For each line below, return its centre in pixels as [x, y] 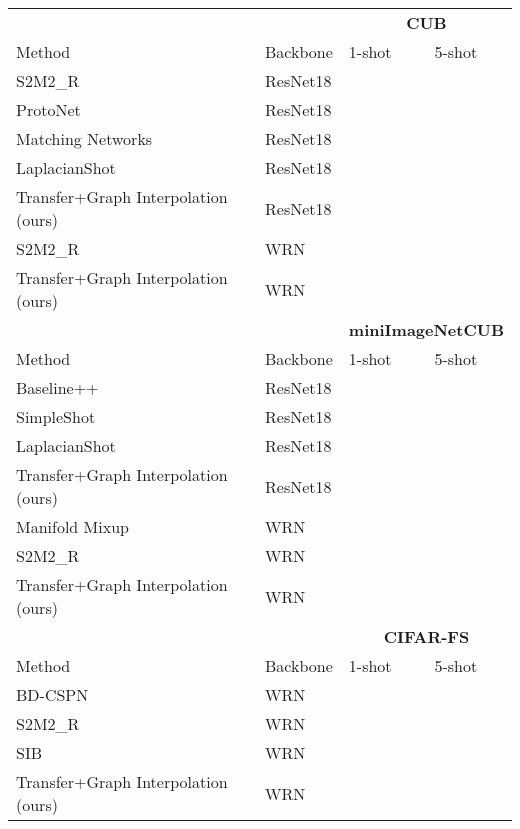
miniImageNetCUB [426, 329]
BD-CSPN [52, 694]
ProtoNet [48, 109]
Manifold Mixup [72, 526]
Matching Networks [84, 138]
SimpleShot [56, 416]
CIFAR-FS [426, 636]
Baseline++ [57, 387]
